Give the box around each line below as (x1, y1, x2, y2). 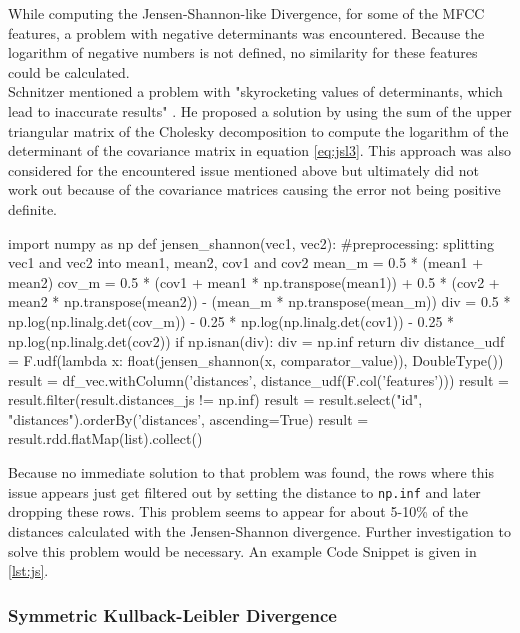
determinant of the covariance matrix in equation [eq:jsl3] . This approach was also (8, 140, 511, 161)
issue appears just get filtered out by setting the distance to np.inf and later (8, 481, 481, 502)
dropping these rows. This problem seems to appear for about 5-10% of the (8, 501, 468, 522)
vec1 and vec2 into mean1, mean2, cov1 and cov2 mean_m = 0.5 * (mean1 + (8, 252, 484, 273)
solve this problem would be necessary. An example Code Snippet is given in (8, 540, 477, 561)
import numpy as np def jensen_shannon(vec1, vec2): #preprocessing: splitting (8, 232, 494, 253)
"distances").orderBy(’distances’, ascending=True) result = (8, 408, 369, 429)
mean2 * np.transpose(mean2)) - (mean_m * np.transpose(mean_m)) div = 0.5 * (8, 291, 511, 312)
